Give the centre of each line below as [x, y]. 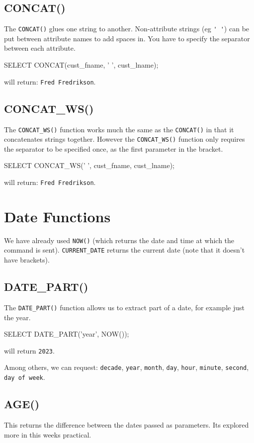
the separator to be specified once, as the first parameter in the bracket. [114, 148]
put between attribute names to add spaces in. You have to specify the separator [127, 38]
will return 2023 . [29, 350]
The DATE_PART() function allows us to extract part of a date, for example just [124, 307]
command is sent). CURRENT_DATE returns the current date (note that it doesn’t [125, 250]
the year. [17, 317]
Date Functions [57, 216]
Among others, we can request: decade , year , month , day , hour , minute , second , [127, 367]
